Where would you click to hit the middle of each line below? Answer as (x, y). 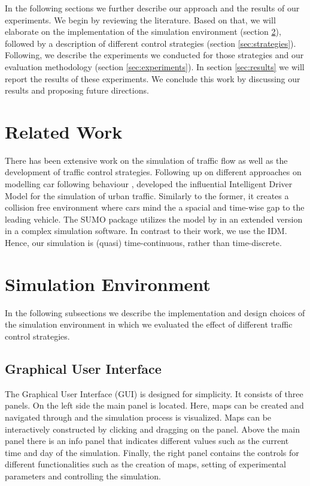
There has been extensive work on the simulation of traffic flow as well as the (146, 160)
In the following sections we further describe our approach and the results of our (152, 8)
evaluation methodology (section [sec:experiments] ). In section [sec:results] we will (155, 66)
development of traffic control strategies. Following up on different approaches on (153, 172)
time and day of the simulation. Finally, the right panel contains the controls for (152, 452)
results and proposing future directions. (77, 90)
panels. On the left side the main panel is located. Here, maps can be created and (154, 405)
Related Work (64, 131)
